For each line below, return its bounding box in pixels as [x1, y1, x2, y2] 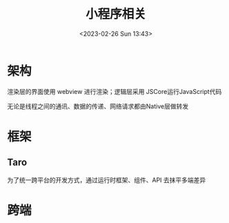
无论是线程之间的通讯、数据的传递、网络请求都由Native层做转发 [7, 101, 189, 110]
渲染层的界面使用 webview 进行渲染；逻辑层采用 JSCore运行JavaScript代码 [7, 87, 222, 95]
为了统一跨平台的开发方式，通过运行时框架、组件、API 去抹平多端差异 [7, 175, 206, 184]
